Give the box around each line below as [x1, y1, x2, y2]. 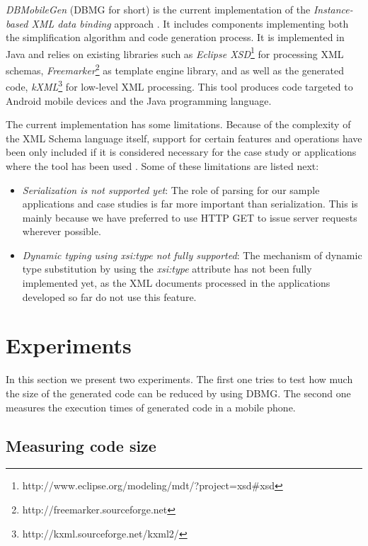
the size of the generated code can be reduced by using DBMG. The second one [6, 385, 351, 400]
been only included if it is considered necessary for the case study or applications [6, 144, 357, 159]
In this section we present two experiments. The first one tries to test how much [6, 372, 353, 387]
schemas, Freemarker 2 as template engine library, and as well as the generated [6, 61, 344, 77]
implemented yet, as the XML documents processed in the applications [22, 275, 330, 290]
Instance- [313, 2, 353, 16]
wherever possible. [22, 224, 101, 239]
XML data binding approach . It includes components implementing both [31, 16, 349, 30]
